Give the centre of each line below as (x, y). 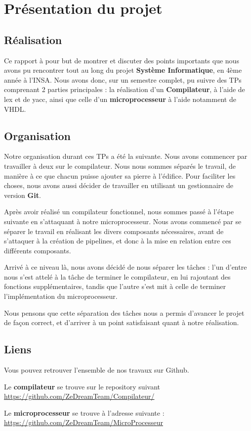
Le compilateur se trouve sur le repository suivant (82, 386)
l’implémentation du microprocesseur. (61, 296)
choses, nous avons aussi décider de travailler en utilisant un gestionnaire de (119, 185)
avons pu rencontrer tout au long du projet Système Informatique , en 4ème (123, 70)
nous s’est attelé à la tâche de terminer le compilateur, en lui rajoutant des (117, 276)
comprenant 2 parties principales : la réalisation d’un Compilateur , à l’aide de (125, 89)
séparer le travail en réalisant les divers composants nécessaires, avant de (114, 231)
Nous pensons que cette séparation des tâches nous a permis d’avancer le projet (124, 312)
